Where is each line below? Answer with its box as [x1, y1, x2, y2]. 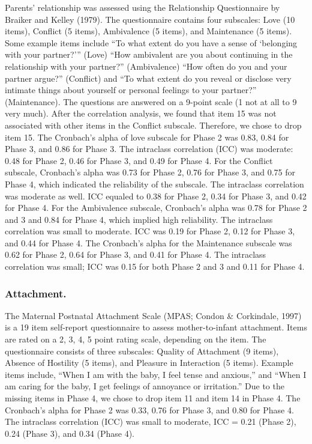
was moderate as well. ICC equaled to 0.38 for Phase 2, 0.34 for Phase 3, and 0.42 [5, 189, 307, 202]
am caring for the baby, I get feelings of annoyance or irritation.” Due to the [5, 380, 284, 392]
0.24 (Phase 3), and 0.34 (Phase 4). [5, 427, 134, 439]
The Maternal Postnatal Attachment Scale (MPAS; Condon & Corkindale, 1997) [5, 309, 302, 321]
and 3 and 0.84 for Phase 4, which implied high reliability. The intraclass [5, 213, 273, 225]
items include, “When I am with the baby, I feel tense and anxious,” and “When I [5, 368, 307, 380]
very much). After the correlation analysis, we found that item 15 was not [5, 107, 277, 120]
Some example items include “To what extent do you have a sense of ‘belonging [5, 36, 298, 49]
